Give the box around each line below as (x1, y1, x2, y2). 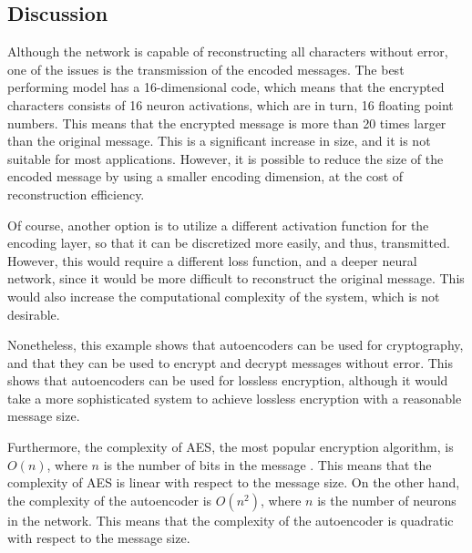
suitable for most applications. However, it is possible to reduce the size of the (7, 148, 444, 168)
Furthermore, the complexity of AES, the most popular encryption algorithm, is (7, 437, 454, 456)
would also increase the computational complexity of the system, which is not (7, 286, 440, 305)
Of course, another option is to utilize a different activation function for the (7, 215, 429, 234)
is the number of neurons (317, 490, 457, 509)
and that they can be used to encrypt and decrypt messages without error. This (7, 353, 454, 372)
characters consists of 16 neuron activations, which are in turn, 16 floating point (7, 95, 454, 114)
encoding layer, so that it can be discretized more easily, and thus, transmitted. (7, 233, 450, 252)
